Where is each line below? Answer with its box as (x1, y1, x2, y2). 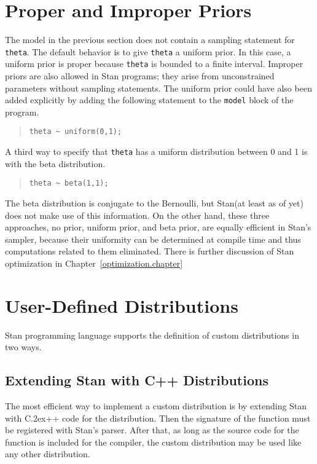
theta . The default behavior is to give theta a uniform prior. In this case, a (5, 45, 291, 58)
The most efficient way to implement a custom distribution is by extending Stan (5, 399, 307, 412)
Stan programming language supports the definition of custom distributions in (5, 328, 299, 341)
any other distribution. (5, 447, 90, 460)
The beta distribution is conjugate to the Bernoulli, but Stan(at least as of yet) (5, 197, 303, 210)
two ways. (5, 340, 42, 353)
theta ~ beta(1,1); (29, 179, 109, 188)
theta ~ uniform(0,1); (29, 127, 122, 136)
